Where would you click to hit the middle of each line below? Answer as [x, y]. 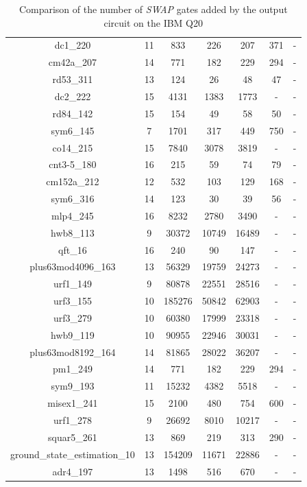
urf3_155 [72, 301]
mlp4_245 [72, 215]
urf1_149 [72, 284]
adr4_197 [73, 471]
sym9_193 [73, 386]
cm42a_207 [73, 62]
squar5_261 [73, 437]
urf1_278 [72, 420]
